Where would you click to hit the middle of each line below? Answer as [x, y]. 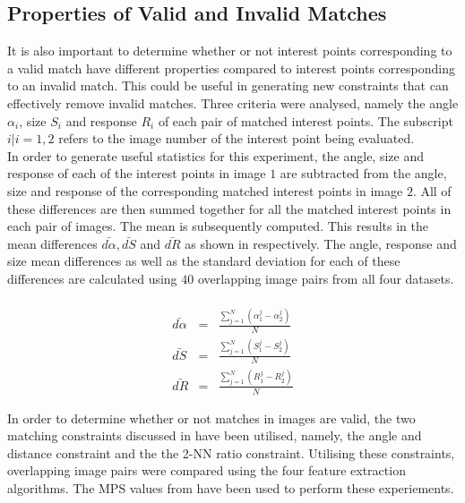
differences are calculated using [92, 278]
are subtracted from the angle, [363, 173]
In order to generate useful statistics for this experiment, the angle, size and [215, 155]
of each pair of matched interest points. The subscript [306, 120]
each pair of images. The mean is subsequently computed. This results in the [218, 226]
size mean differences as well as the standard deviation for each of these [204, 261]
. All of [432, 190]
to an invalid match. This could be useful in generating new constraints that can [228, 85]
